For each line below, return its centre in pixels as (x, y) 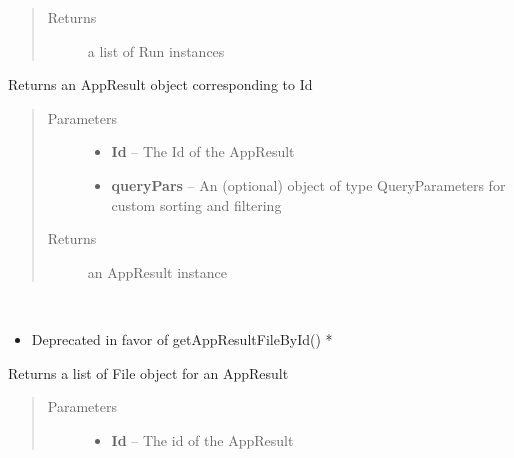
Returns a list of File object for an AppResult (148, 372)
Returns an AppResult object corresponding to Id (160, 84)
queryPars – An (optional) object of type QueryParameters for (308, 184)
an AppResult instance (157, 271)
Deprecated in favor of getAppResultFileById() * (182, 338)
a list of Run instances (156, 50)
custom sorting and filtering (196, 204)
